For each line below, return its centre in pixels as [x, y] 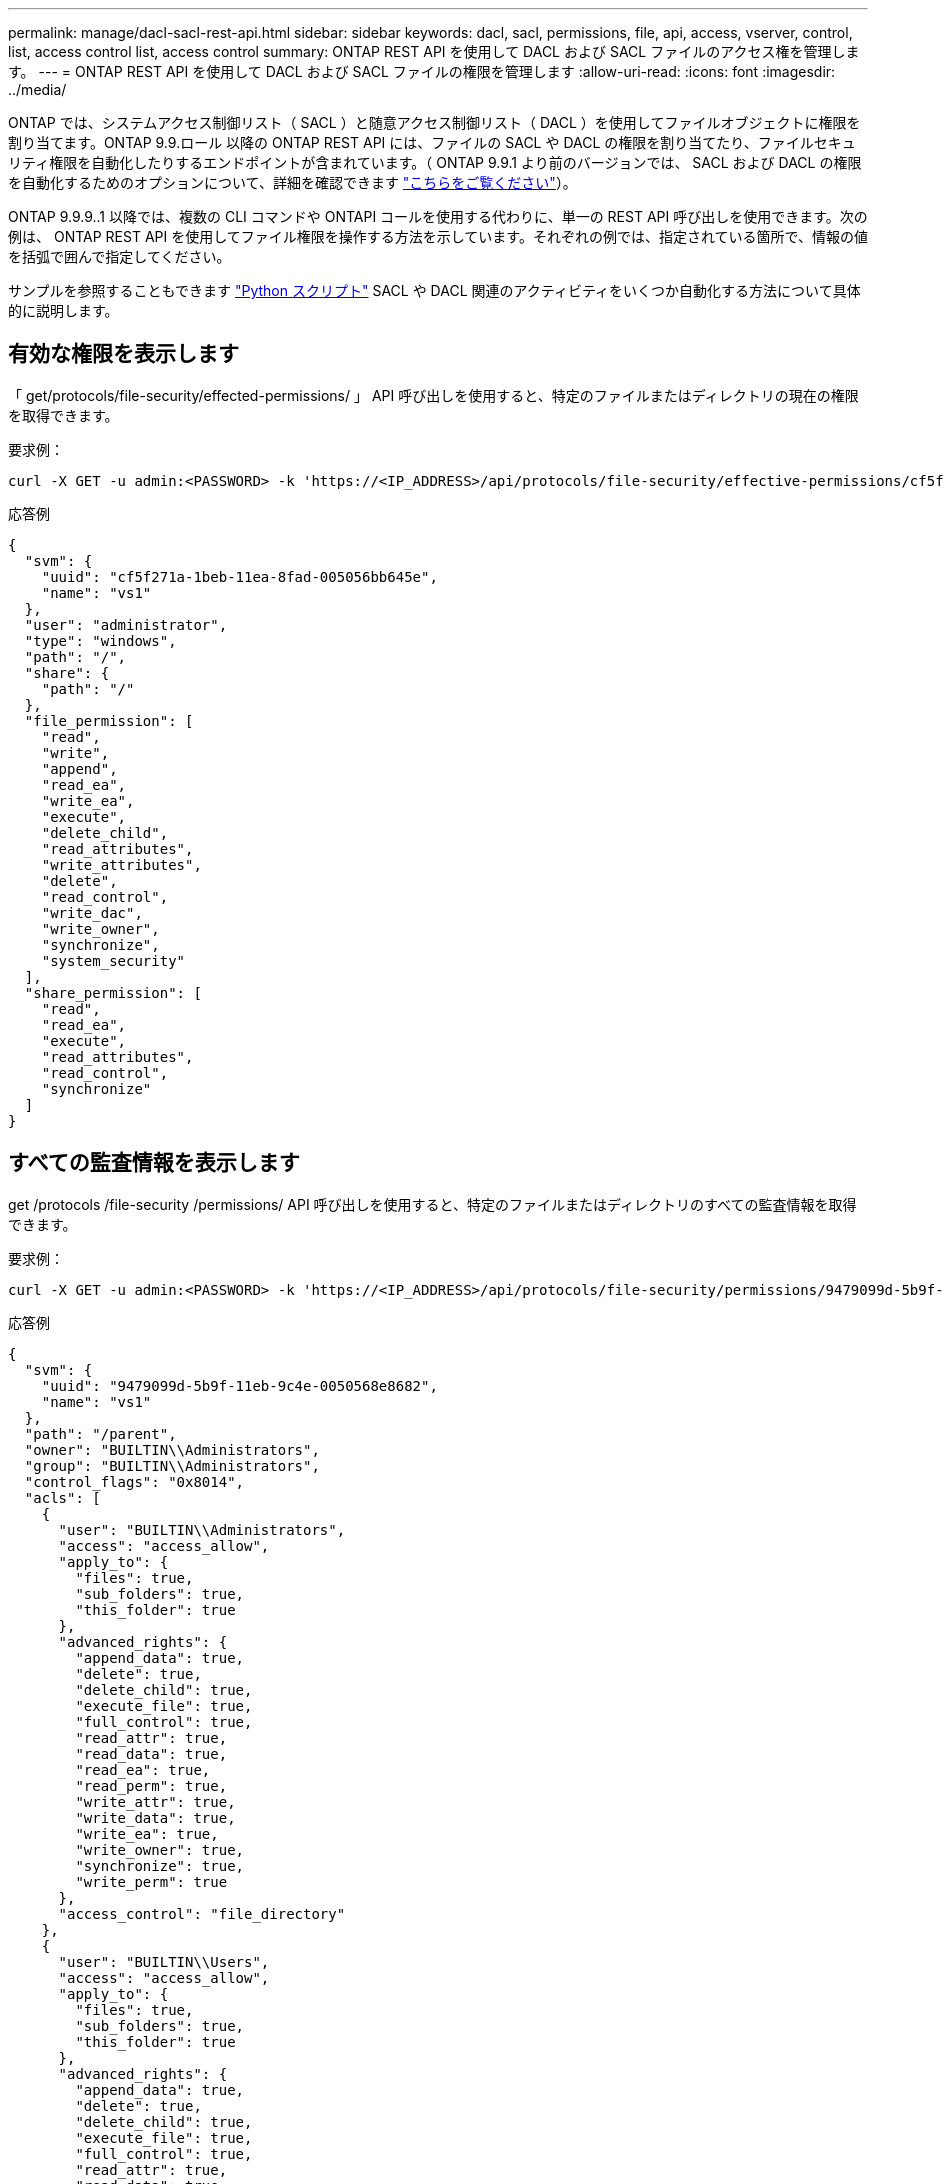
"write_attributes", [121, 864]
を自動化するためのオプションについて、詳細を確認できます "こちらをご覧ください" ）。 [292, 182]
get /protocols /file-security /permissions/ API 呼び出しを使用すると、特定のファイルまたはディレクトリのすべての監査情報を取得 [432, 1204]
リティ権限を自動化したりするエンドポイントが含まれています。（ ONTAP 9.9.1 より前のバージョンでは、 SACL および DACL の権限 [435, 162]
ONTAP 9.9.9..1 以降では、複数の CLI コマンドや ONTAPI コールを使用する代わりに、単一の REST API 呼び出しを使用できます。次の [438, 216]
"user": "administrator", [126, 624]
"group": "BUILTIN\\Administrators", [172, 1465]
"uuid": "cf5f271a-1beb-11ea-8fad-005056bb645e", [239, 576]
